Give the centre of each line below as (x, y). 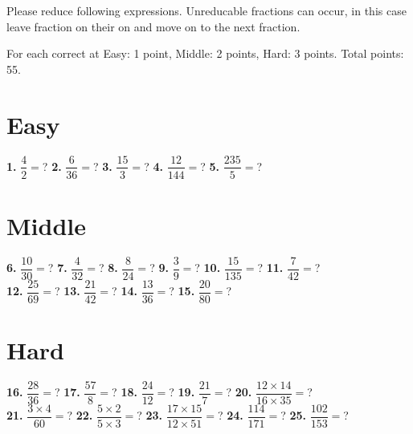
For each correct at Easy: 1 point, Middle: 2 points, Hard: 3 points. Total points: (205, 53)
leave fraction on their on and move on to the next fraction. (153, 26)
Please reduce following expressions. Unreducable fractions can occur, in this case (206, 10)
